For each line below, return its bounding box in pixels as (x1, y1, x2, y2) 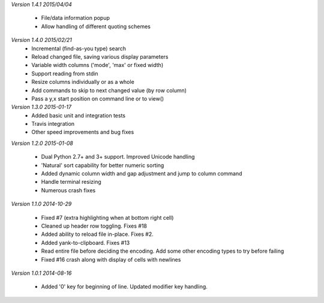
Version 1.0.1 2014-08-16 (11, 269, 72, 277)
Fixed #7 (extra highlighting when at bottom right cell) (41, 214, 174, 221)
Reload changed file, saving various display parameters (31, 53, 169, 60)
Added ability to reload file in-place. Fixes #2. (41, 231, 154, 238)
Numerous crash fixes (41, 186, 96, 194)
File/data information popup (41, 14, 110, 22)
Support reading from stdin (31, 69, 98, 77)
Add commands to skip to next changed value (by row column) (31, 87, 187, 94)
